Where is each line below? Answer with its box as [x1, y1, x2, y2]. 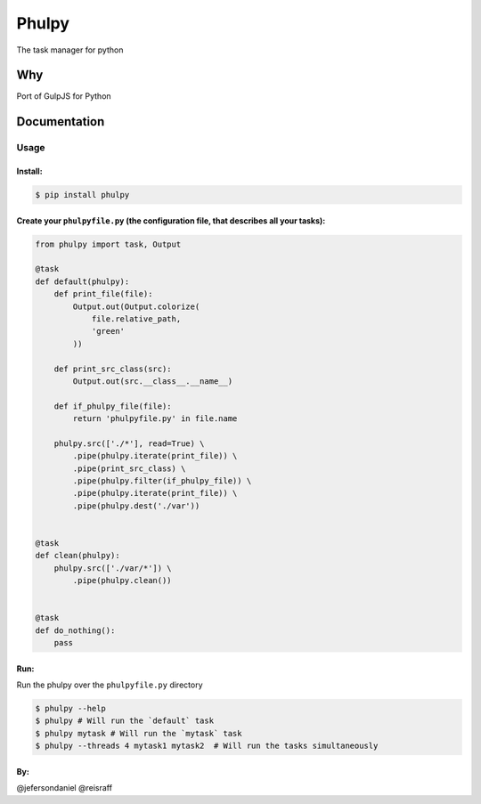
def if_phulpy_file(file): [53, 401, 173, 411]
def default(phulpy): [35, 276, 130, 287]
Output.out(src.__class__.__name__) [72, 376, 233, 386]
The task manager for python [16, 45, 124, 55]
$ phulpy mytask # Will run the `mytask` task [35, 728, 242, 738]
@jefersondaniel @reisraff [16, 783, 113, 793]
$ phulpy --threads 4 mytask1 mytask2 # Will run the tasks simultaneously [35, 741, 379, 751]
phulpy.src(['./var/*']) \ [53, 563, 173, 573]
